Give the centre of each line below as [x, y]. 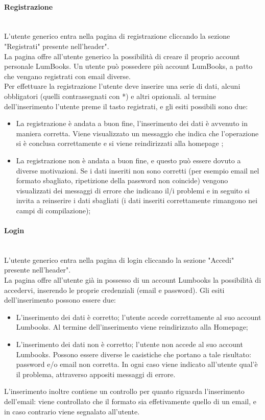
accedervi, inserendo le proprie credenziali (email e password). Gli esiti [114, 290]
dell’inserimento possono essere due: [60, 300]
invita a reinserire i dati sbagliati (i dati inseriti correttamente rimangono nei [137, 200]
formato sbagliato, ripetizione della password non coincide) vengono [122, 180]
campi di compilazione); [53, 210]
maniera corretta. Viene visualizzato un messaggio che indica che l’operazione [137, 133]
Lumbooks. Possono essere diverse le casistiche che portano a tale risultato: [134, 354]
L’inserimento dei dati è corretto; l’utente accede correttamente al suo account [139, 317]
